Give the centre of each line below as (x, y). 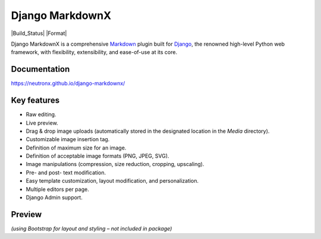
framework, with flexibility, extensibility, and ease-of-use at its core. (94, 52)
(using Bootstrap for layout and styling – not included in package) (92, 228)
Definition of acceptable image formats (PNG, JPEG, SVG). (97, 156)
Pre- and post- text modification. (66, 173)
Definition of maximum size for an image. (76, 148)
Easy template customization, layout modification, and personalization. (112, 181)
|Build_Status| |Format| (39, 33)
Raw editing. (41, 114)
